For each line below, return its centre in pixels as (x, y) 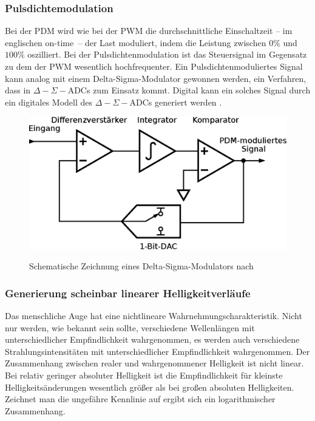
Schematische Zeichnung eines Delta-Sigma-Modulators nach (141, 266)
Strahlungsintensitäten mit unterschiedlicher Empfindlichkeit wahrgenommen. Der (157, 351)
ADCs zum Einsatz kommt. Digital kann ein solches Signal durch (189, 90)
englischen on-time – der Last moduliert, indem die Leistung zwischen (136, 42)
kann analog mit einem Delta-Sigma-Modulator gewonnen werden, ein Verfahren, (156, 78)
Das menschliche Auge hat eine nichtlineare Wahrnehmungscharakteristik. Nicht (154, 315)
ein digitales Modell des (49, 102)
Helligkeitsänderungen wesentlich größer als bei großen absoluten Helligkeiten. (150, 387)
